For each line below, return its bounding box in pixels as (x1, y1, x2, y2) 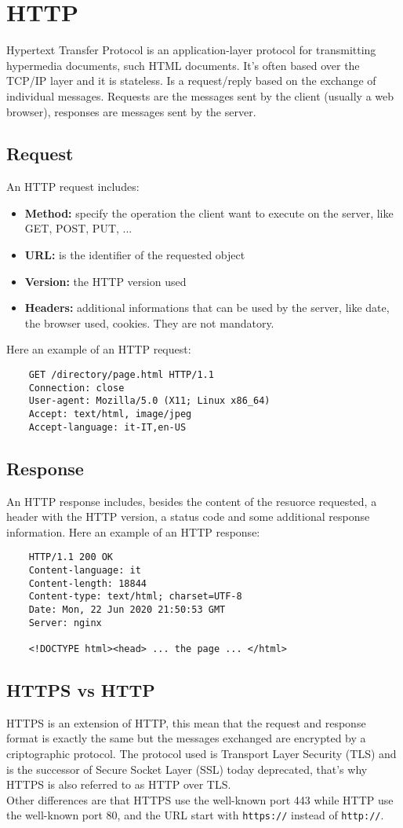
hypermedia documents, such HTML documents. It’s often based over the (6, 57, 360, 73)
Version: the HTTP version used (24, 273, 187, 289)
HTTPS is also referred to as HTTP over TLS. (6, 776, 231, 793)
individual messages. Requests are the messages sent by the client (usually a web (6, 87, 394, 104)
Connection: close (28, 382, 125, 394)
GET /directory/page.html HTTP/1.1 (28, 369, 214, 381)
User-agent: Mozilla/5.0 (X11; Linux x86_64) (28, 395, 270, 407)
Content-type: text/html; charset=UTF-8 (28, 591, 242, 603)
